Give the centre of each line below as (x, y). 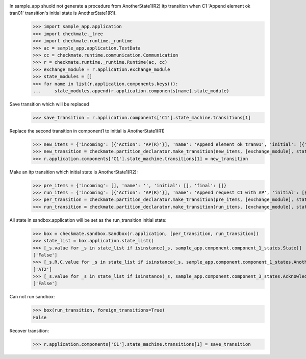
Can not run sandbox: (32, 297)
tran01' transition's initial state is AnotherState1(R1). (63, 13)
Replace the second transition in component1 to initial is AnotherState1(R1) (87, 131)
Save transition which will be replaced (49, 104)
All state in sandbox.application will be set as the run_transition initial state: (88, 220)
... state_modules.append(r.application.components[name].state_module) (131, 91)
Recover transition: (29, 330)
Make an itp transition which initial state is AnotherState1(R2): (74, 172)
